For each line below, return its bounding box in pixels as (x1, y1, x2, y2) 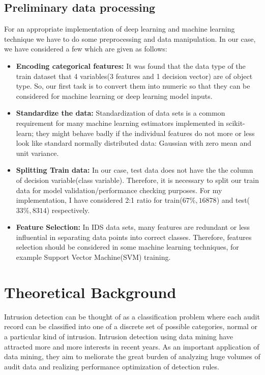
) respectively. (46, 204, 90, 215)
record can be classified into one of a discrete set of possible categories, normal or (4, 321, 258, 332)
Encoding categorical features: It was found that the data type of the (16, 60, 246, 71)
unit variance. (16, 147, 59, 158)
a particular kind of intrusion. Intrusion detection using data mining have (4, 331, 233, 341)
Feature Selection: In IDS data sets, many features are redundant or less (16, 222, 250, 232)
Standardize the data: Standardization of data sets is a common (16, 108, 225, 118)
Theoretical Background (4, 281, 176, 302)
